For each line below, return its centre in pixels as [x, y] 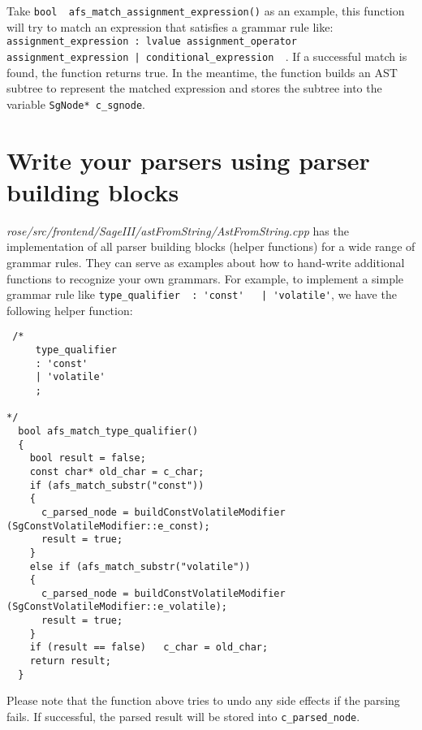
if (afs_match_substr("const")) [117, 485]
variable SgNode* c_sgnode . [76, 104]
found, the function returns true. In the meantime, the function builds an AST [202, 72]
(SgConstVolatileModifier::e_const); [108, 526]
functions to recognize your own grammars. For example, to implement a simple [205, 278]
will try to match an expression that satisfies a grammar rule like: [170, 26]
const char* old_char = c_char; [117, 471]
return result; [70, 661]
